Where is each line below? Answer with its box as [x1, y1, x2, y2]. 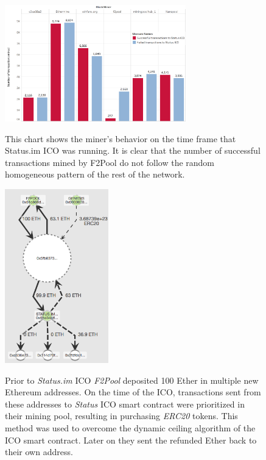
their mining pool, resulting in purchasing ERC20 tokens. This [5, 409, 238, 422]
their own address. [5, 445, 73, 458]
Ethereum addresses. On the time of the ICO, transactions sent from [5, 386, 261, 398]
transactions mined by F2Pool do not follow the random [5, 156, 215, 168]
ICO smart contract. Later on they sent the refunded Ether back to [5, 433, 257, 446]
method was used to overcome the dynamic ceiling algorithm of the [5, 422, 256, 434]
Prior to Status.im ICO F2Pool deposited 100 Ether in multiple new [5, 373, 259, 386]
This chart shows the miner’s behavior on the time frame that [5, 132, 236, 145]
